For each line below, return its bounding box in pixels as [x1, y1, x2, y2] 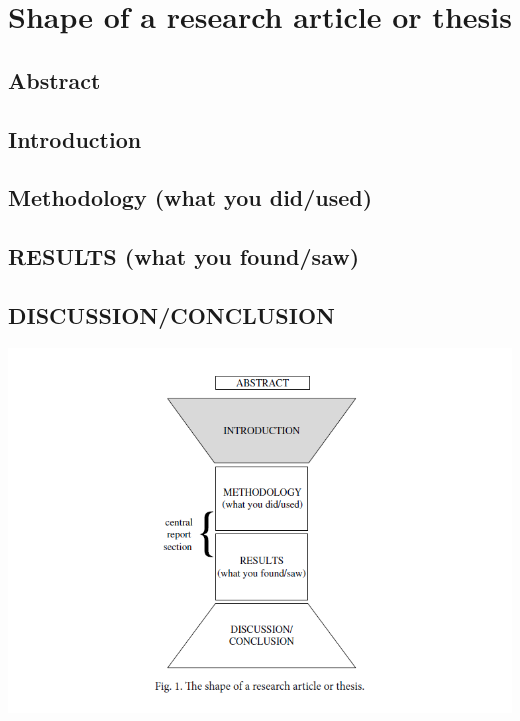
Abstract [8, 64, 101, 95]
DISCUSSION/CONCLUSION [8, 299, 335, 330]
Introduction [8, 123, 142, 154]
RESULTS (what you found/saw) [8, 241, 360, 272]
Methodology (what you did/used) [8, 182, 373, 213]
